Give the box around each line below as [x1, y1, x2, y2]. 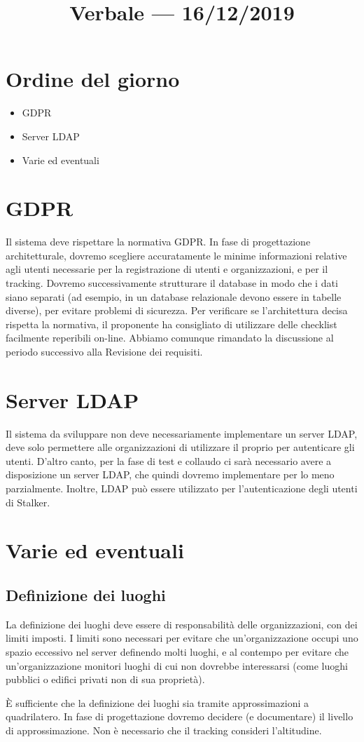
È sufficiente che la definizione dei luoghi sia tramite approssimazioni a [6, 695, 309, 710]
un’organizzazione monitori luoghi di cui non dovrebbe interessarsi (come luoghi [6, 658, 348, 673]
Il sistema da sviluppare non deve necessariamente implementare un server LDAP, [6, 426, 358, 440]
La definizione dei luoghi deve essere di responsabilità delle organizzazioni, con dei [6, 616, 358, 631]
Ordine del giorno [6, 65, 180, 93]
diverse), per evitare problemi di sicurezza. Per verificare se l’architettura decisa [6, 303, 348, 318]
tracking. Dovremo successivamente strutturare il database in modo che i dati [6, 276, 338, 290]
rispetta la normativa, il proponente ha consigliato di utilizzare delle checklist [6, 316, 337, 331]
